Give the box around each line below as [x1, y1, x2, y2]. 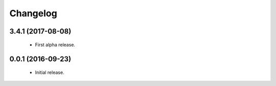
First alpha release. [35, 41, 76, 48]
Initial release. [35, 69, 64, 75]
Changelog [9, 8, 57, 19]
